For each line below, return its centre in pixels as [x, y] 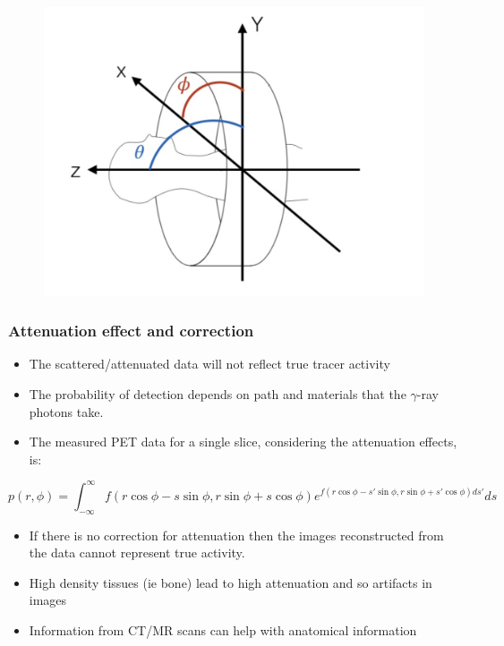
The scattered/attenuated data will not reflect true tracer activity [209, 364]
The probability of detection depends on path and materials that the [218, 393]
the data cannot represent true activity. [137, 552]
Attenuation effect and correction [131, 331]
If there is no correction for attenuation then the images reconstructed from [236, 535]
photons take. [66, 411]
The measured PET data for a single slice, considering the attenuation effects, [243, 442]
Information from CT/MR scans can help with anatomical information [223, 630]
